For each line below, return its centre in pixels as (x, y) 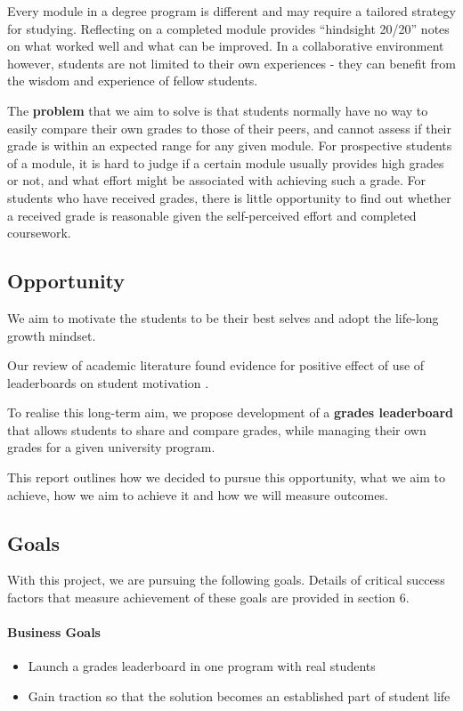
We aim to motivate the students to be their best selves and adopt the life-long (223, 317)
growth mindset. (52, 335)
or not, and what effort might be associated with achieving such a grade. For (216, 180)
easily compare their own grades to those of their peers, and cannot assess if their (229, 128)
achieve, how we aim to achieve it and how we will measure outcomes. (198, 494)
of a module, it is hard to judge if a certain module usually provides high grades (226, 162)
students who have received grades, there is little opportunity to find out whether (229, 197)
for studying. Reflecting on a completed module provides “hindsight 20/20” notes (228, 28)
